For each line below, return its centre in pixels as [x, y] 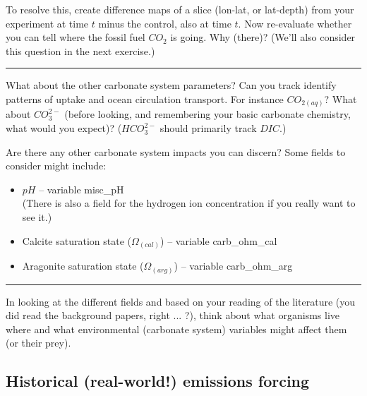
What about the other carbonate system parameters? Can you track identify [171, 85]
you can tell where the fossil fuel [76, 37]
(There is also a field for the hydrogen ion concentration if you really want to [189, 203]
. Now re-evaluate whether [295, 23]
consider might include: [56, 166]
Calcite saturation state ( [77, 240]
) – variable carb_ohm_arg [233, 266]
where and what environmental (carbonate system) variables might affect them [176, 329]
